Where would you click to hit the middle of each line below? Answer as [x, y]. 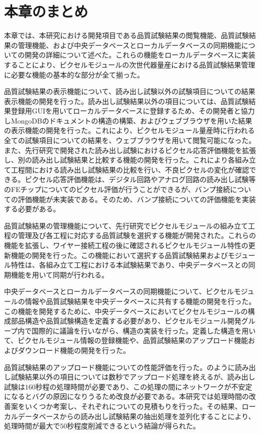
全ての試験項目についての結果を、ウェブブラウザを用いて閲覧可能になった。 [130, 140]
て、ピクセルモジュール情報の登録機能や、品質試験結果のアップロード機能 [126, 340]
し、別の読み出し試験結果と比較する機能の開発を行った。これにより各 [119, 160]
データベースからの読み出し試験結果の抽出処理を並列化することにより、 [136, 416]
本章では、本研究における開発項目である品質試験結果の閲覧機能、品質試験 [126, 35]
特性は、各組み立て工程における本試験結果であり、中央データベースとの [129, 265]
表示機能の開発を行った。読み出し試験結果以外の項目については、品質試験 [126, 101]
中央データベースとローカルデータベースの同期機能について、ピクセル [119, 291]
